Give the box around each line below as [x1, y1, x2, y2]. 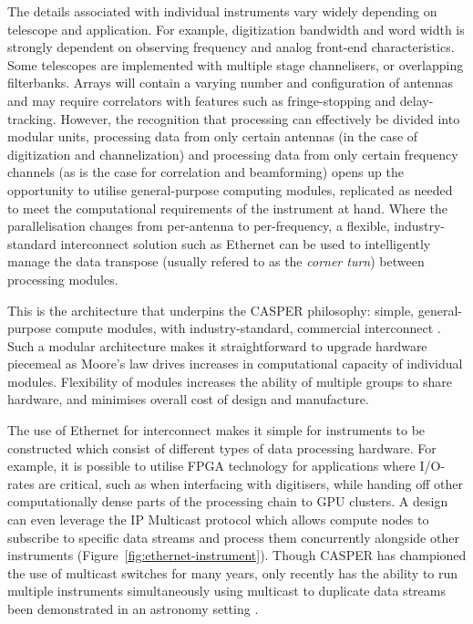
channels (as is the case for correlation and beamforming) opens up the [7, 162, 404, 182]
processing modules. [7, 269, 118, 288]
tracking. [7, 109, 57, 128]
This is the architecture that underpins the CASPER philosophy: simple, [7, 300, 415, 319]
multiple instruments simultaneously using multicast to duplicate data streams [7, 581, 446, 600]
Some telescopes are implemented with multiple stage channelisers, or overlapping [7, 55, 464, 74]
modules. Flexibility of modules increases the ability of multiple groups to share [7, 371, 453, 390]
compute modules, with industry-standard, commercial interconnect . [55, 318, 441, 338]
